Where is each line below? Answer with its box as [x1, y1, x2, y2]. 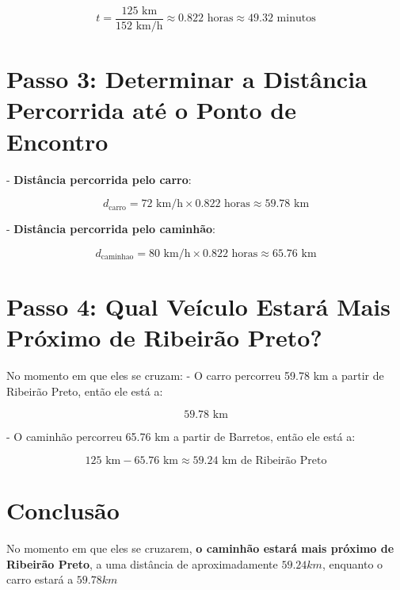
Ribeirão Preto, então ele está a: [6, 382, 163, 399]
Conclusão [6, 494, 120, 527]
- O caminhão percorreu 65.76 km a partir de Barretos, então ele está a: [6, 428, 356, 445]
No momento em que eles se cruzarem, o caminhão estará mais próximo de [6, 539, 394, 556]
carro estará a [6, 571, 74, 588]
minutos [276, 13, 316, 25]
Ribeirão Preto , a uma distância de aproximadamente [6, 555, 278, 572]
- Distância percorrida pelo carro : [6, 170, 192, 187]
